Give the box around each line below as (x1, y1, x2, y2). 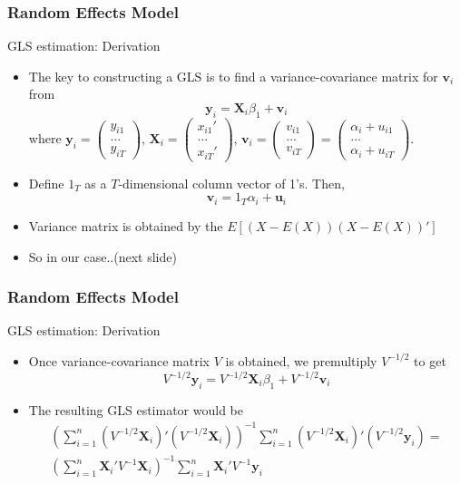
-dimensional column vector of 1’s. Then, (118, 173, 345, 192)
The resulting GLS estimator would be (28, 400, 243, 419)
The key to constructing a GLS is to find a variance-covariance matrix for (28, 66, 438, 85)
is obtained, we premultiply (225, 351, 377, 370)
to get (414, 351, 446, 370)
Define (28, 173, 64, 192)
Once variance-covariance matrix (28, 351, 210, 370)
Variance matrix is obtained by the (28, 216, 223, 235)
